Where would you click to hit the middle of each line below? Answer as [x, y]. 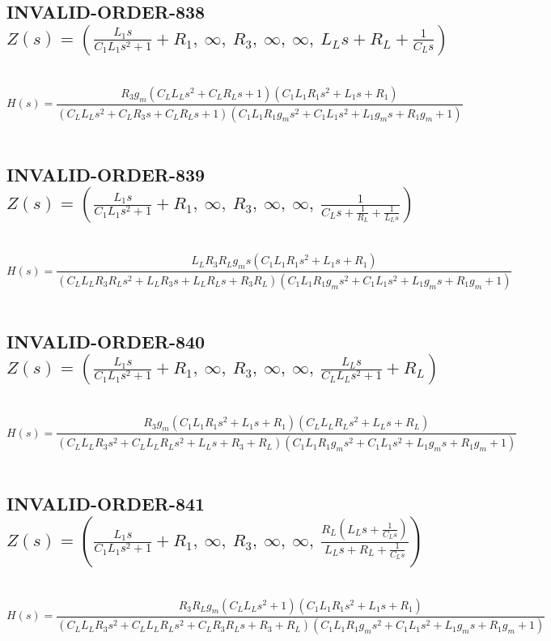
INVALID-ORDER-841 [106, 504]
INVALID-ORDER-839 [106, 174]
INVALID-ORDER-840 [106, 341]
